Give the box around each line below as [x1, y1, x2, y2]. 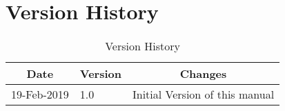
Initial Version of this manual [132, 86, 275, 103]
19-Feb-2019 [11, 86, 69, 103]
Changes [179, 65, 227, 82]
